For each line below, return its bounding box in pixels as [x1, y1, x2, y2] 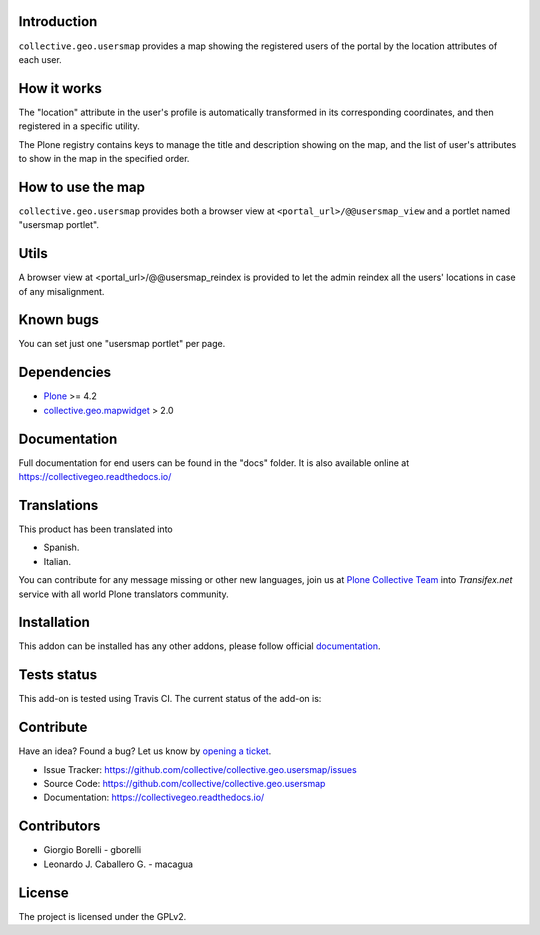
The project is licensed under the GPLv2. [18, 910, 187, 922]
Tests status [18, 666, 98, 684]
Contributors [18, 818, 101, 835]
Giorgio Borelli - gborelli [43, 844, 142, 856]
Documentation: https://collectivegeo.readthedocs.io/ [43, 791, 265, 804]
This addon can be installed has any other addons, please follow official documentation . [18, 640, 381, 652]
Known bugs [18, 311, 100, 329]
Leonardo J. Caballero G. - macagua [43, 858, 194, 870]
